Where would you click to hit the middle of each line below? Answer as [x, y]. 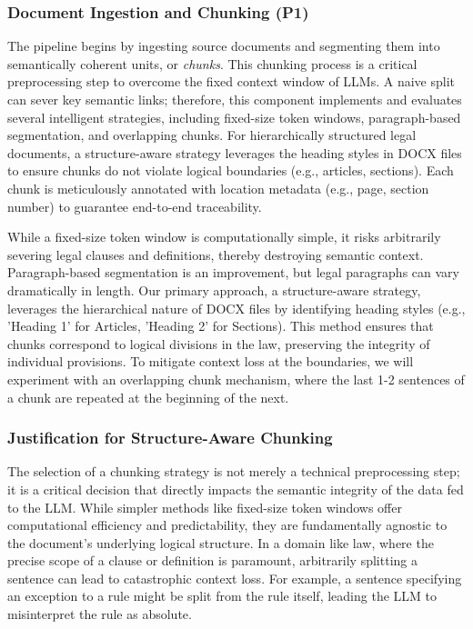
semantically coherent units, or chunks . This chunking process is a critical [212, 63]
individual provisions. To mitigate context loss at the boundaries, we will [211, 361]
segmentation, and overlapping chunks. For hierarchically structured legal [212, 135]
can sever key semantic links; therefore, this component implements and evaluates [235, 99]
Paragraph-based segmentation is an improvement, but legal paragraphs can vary [233, 272]
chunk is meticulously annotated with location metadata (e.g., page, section [218, 188]
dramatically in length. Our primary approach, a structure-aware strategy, [214, 290]
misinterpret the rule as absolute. [100, 614]
